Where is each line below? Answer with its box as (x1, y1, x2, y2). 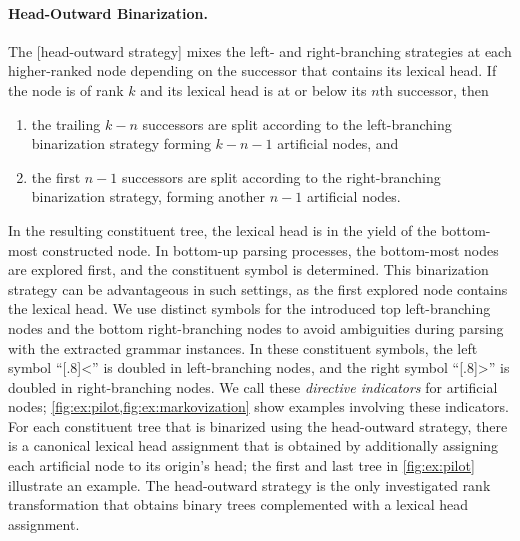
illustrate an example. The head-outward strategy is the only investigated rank (8, 474, 491, 495)
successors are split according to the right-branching (122, 166, 441, 187)
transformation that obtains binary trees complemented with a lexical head (8, 494, 469, 515)
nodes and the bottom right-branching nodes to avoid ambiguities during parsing (8, 317, 504, 338)
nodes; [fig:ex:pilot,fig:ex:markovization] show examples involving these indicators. (8, 396, 510, 417)
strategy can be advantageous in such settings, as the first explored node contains (8, 278, 508, 299)
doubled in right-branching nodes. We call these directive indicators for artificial (8, 376, 498, 397)
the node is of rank (8, 79, 124, 100)
